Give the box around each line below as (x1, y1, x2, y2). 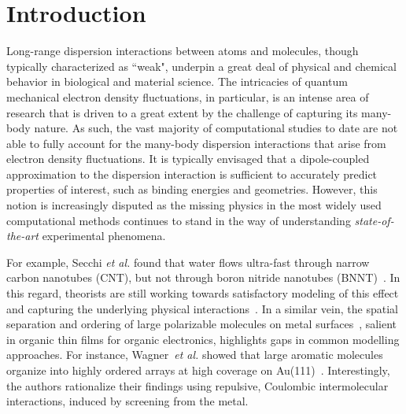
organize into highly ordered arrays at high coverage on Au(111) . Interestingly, (6, 362, 390, 378)
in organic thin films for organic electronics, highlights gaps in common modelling (6, 331, 400, 347)
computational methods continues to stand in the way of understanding (6, 212, 351, 228)
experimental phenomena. (42, 227, 166, 244)
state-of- (354, 212, 394, 228)
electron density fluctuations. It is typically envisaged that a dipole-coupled (6, 150, 370, 167)
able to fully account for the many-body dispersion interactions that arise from (6, 135, 386, 151)
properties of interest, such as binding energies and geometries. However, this (6, 181, 378, 198)
